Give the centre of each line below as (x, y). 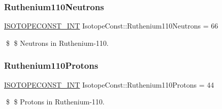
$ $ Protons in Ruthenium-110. (55, 102)
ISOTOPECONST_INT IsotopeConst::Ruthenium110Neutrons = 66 (111, 26)
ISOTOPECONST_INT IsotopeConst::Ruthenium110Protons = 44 (109, 84)
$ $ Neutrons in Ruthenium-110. (57, 43)
